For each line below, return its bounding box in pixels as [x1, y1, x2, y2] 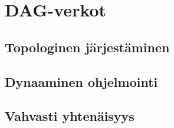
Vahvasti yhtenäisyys [5, 107, 134, 125]
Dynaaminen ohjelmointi [5, 72, 158, 90]
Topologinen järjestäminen [5, 38, 170, 56]
